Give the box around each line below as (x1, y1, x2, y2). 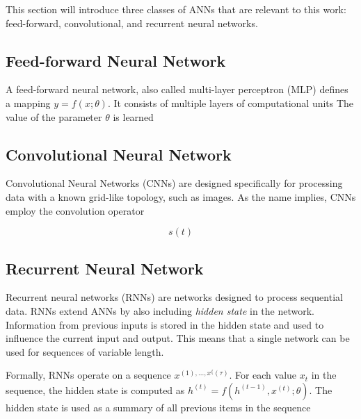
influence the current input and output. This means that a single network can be (6, 331, 350, 345)
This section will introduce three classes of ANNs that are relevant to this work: (6, 2, 346, 16)
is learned (113, 109, 154, 124)
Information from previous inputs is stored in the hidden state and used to (6, 317, 324, 331)
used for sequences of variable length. (6, 344, 164, 359)
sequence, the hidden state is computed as (6, 382, 185, 397)
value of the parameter (6, 109, 102, 124)
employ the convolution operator (6, 203, 145, 217)
